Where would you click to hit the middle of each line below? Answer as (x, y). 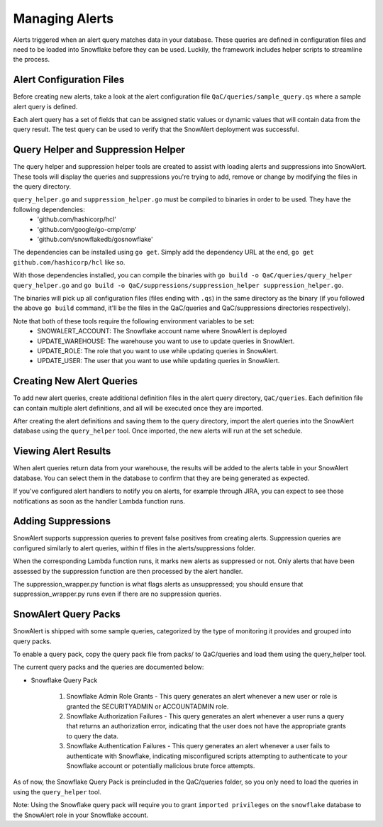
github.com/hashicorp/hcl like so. (69, 262)
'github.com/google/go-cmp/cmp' (87, 229)
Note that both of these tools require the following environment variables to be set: (134, 321)
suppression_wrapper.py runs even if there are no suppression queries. (117, 594)
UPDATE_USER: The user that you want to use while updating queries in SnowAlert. (159, 361)
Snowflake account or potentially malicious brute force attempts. (161, 765)
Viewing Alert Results (62, 451)
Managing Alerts (63, 18)
